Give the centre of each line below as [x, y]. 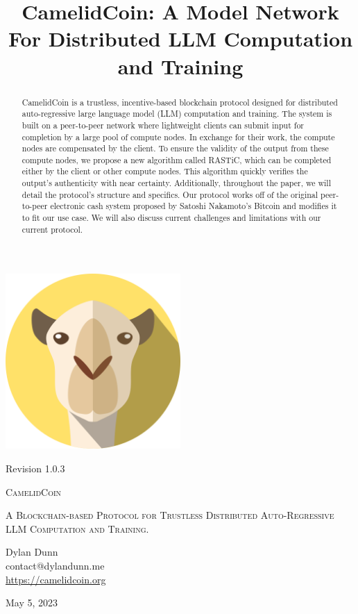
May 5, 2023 [32, 603]
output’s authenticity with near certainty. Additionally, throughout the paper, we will [176, 183]
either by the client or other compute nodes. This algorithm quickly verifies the [165, 171]
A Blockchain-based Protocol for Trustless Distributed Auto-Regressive [170, 515]
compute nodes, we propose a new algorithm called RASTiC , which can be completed [177, 159]
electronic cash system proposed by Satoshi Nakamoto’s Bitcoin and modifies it [194, 206]
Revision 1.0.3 [35, 468]
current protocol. [52, 229]
